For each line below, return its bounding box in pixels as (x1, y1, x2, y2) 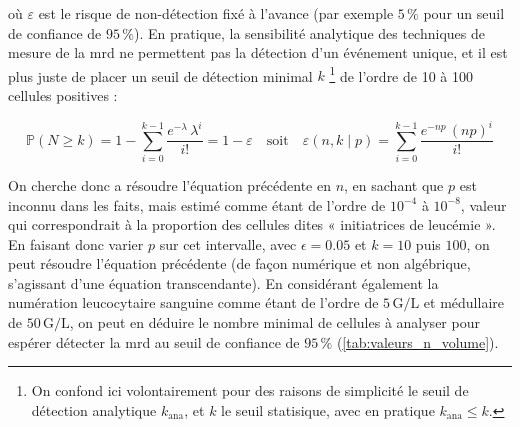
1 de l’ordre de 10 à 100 (329, 62, 473, 86)
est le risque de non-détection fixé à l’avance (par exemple (38, 3, 394, 23)
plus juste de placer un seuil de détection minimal (8, 65, 313, 86)
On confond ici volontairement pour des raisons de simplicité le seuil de (31, 380, 469, 401)
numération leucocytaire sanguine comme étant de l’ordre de (8, 292, 379, 313)
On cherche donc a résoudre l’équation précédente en (8, 174, 331, 195)
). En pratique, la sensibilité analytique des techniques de (134, 22, 485, 43)
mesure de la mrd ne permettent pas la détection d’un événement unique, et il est (8, 42, 508, 63)
